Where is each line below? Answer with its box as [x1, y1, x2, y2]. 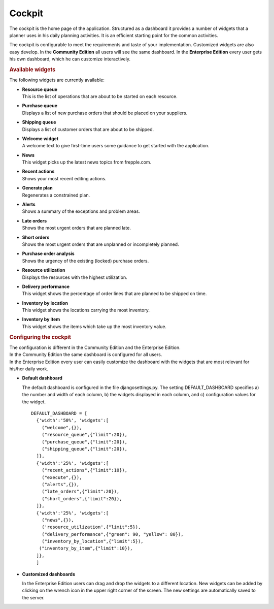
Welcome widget [22, 135, 59, 142]
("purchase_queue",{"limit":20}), [41, 439, 128, 444]
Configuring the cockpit [9, 333, 71, 340]
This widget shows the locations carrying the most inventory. [22, 307, 150, 313]
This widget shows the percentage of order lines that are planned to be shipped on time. [22, 291, 207, 297]
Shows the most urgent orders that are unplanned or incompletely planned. [22, 241, 180, 247]
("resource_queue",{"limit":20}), [41, 432, 128, 438]
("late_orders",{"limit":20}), [41, 489, 120, 495]
